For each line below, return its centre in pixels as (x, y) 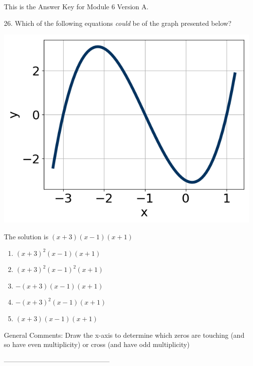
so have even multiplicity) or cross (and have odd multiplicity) (97, 344)
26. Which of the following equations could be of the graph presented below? (118, 23)
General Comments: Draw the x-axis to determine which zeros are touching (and (124, 335)
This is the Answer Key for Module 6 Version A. (76, 6)
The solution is (26, 237)
